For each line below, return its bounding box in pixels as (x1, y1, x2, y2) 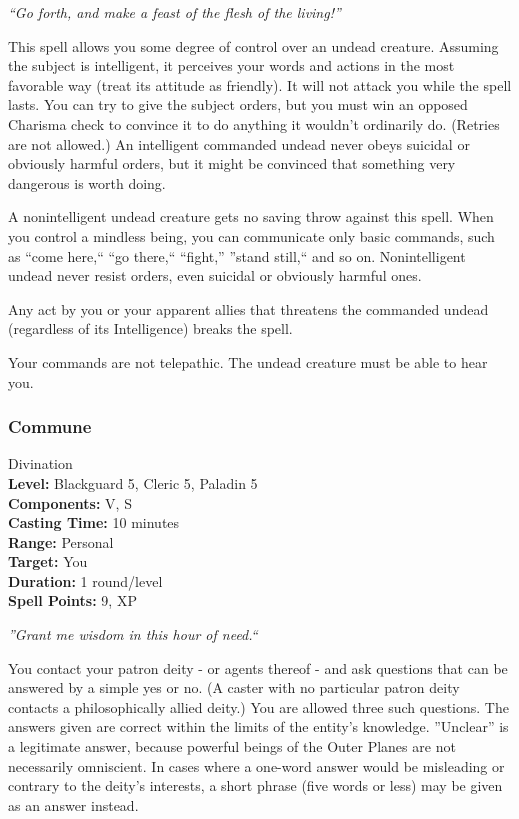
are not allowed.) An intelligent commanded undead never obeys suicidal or (8, 133, 470, 154)
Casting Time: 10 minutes (8, 512, 180, 533)
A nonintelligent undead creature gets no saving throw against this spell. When (8, 206, 494, 227)
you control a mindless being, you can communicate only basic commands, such (8, 225, 495, 246)
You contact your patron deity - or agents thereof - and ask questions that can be (8, 657, 508, 678)
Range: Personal (8, 531, 114, 552)
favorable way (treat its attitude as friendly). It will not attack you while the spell (8, 74, 512, 95)
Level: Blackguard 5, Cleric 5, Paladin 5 (8, 472, 258, 493)
